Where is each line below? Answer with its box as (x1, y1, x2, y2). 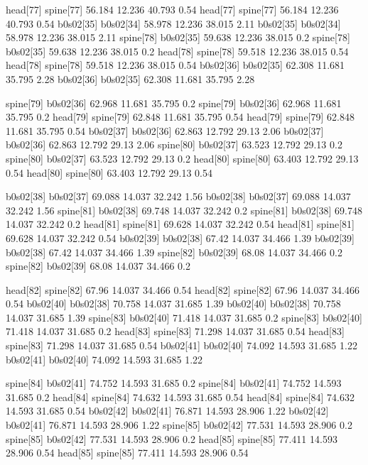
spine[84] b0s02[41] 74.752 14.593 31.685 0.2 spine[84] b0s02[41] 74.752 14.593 (6, 376, 342, 390)
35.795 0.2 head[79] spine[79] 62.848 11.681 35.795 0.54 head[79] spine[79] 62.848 (6, 109, 355, 124)
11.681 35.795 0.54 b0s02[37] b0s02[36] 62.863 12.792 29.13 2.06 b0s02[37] (6, 123, 324, 138)
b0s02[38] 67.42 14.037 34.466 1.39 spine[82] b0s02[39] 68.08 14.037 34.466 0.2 (6, 244, 342, 259)
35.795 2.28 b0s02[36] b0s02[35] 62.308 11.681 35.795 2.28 (6, 71, 255, 86)
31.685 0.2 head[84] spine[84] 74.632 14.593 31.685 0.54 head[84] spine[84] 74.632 (6, 389, 355, 404)
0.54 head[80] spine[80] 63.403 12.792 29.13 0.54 (6, 165, 212, 180)
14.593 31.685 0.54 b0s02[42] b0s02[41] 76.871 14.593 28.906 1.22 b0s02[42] (6, 403, 329, 418)
